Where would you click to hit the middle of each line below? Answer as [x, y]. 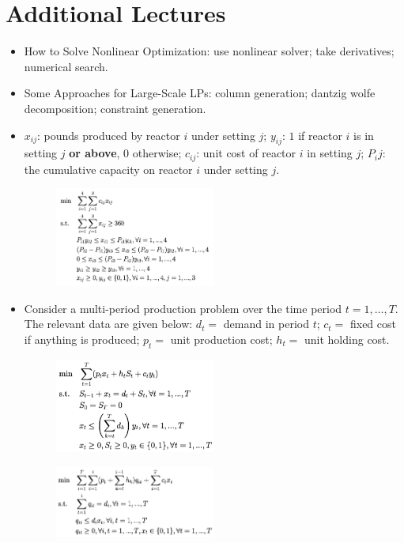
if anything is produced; [82, 339]
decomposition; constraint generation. [115, 108]
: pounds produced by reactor [109, 135]
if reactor [320, 135]
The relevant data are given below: [108, 324]
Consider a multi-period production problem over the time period [183, 308]
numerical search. [66, 66]
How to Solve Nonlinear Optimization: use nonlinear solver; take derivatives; [209, 51]
